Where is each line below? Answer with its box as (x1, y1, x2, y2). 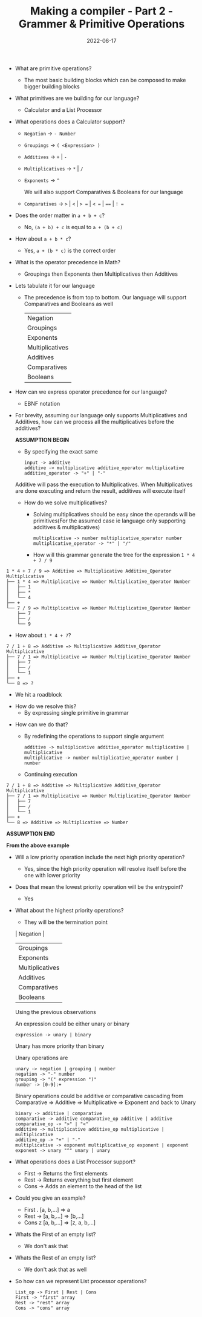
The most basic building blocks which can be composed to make (24, 76, 186, 83)
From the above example (6, 842, 70, 849)
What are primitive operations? (15, 65, 92, 72)
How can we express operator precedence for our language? (15, 388, 168, 395)
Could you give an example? (15, 1194, 86, 1202)
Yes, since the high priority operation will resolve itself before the (24, 865, 186, 872)
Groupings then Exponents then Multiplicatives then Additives (24, 270, 178, 278)
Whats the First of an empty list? (15, 1231, 96, 1238)
